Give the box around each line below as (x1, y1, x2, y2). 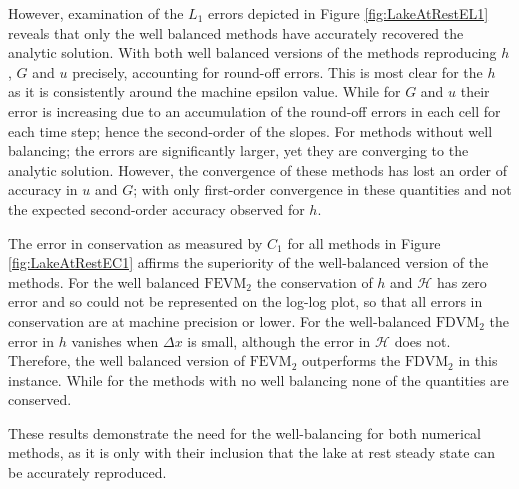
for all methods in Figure (287, 232, 441, 253)
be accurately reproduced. (8, 462, 167, 483)
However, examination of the (8, 3, 184, 23)
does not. (394, 330, 451, 351)
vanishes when (71, 330, 159, 351)
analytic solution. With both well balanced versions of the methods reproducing (8, 42, 497, 63)
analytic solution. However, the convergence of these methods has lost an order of (8, 159, 508, 180)
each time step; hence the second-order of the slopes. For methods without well (8, 120, 493, 141)
